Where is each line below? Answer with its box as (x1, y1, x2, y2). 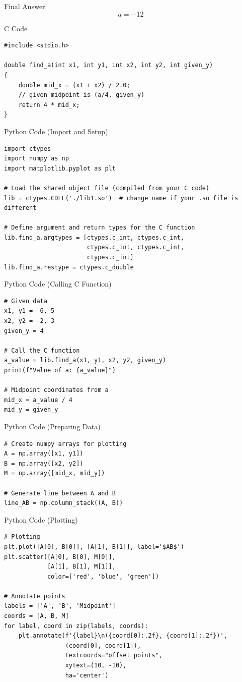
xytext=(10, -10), (65, 662, 127, 669)
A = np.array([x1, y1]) (4, 450, 84, 458)
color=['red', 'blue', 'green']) (47, 573, 159, 580)
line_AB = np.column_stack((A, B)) (4, 499, 123, 507)
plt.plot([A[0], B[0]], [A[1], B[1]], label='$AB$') (4, 543, 184, 550)
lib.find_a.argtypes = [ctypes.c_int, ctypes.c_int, (4, 234, 184, 241)
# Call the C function (4, 347, 80, 354)
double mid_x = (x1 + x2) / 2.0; (18, 81, 130, 89)
